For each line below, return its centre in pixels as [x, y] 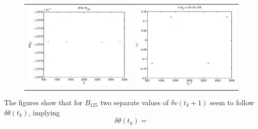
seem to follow [232, 102]
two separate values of [135, 102]
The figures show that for [44, 102]
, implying [44, 112]
